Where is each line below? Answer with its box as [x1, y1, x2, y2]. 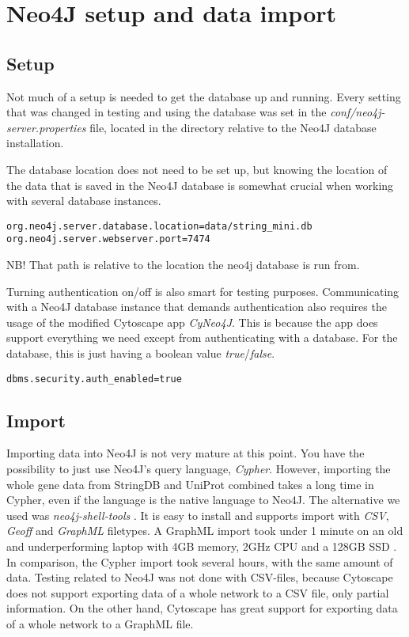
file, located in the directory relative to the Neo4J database [89, 119, 377, 135]
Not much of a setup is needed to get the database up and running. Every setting [6, 88, 401, 104]
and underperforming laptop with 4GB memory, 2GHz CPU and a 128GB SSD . [6, 538, 397, 555]
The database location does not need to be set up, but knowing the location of [6, 161, 388, 177]
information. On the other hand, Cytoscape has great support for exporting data [6, 600, 398, 616]
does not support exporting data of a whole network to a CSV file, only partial [6, 584, 389, 601]
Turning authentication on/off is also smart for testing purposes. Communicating [6, 282, 400, 299]
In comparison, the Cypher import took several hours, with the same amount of [6, 553, 393, 570]
